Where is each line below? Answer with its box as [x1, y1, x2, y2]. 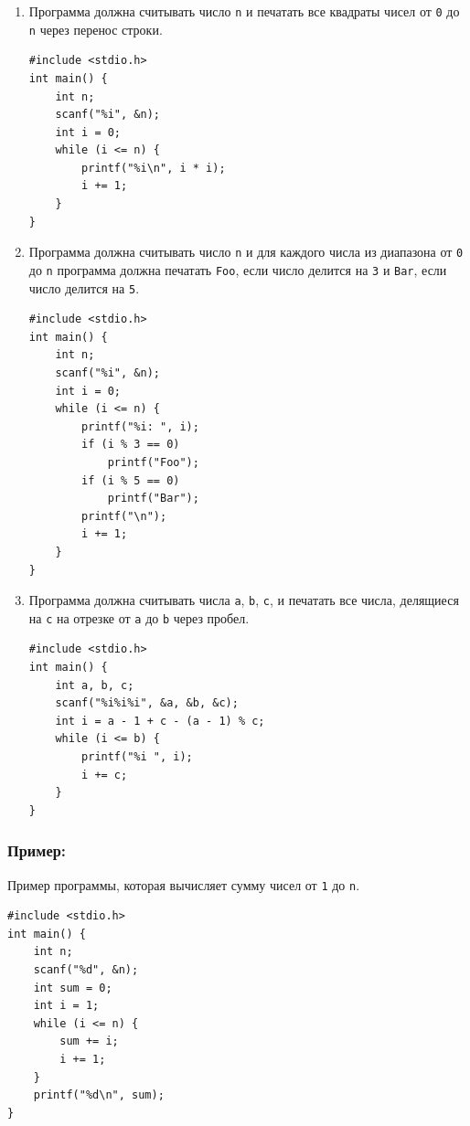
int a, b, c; [55, 678, 134, 692]
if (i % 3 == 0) [81, 438, 180, 451]
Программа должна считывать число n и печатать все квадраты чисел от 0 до [28, 2, 460, 20]
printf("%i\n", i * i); [81, 161, 226, 175]
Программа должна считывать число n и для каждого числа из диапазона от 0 [28, 242, 464, 261]
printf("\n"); [81, 509, 167, 523]
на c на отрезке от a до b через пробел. [28, 608, 250, 627]
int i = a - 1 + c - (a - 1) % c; [55, 714, 265, 728]
